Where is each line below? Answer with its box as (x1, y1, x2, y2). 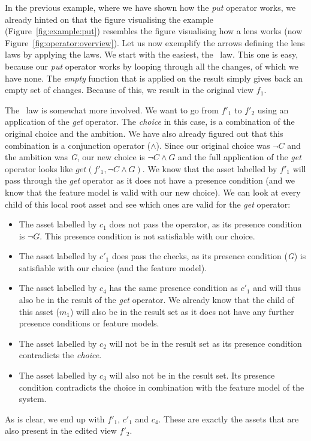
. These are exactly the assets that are (158, 412, 299, 425)
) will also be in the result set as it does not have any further (70, 305, 294, 317)
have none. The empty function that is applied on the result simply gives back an (5, 71, 303, 84)
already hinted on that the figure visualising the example (5, 13, 213, 25)
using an (257, 103, 289, 116)
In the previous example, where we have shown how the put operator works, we (5, 1, 296, 13)
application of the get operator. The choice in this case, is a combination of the (5, 115, 295, 128)
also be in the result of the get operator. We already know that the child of (19, 293, 294, 306)
